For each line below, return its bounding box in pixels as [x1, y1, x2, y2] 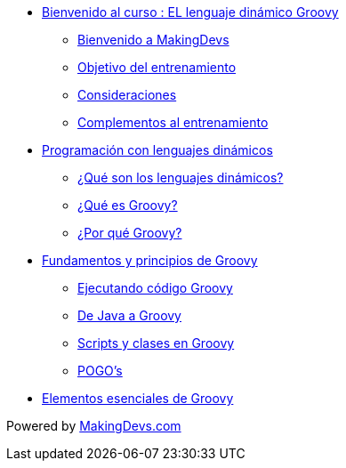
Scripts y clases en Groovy [77, 335, 235, 351]
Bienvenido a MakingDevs [77, 32, 229, 47]
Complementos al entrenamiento [77, 115, 269, 130]
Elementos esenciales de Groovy [42, 391, 234, 406]
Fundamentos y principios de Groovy [42, 253, 258, 268]
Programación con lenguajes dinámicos [42, 142, 273, 157]
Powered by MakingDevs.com [6, 418, 181, 433]
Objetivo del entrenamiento [77, 60, 237, 75]
